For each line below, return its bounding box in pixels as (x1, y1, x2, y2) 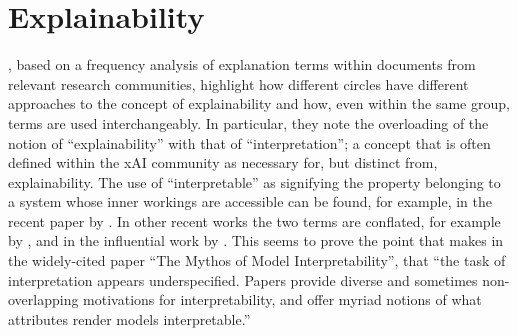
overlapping (8, 289, 79, 310)
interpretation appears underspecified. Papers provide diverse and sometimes (8, 269, 478, 290)
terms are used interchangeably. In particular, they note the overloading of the (8, 112, 489, 133)
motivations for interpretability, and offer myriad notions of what (83, 289, 482, 310)
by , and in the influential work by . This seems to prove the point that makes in (8, 230, 504, 251)
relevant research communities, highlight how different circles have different (8, 73, 469, 94)
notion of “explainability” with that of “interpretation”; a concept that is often (8, 132, 491, 153)
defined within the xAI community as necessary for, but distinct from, (8, 152, 438, 173)
